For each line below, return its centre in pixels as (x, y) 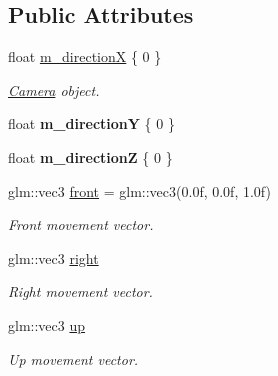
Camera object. (54, 89)
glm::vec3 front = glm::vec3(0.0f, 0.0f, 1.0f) (139, 190)
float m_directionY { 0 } (91, 123)
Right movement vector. (80, 291)
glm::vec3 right (53, 257)
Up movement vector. (73, 358)
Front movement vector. (81, 224)
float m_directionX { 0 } (85, 56)
